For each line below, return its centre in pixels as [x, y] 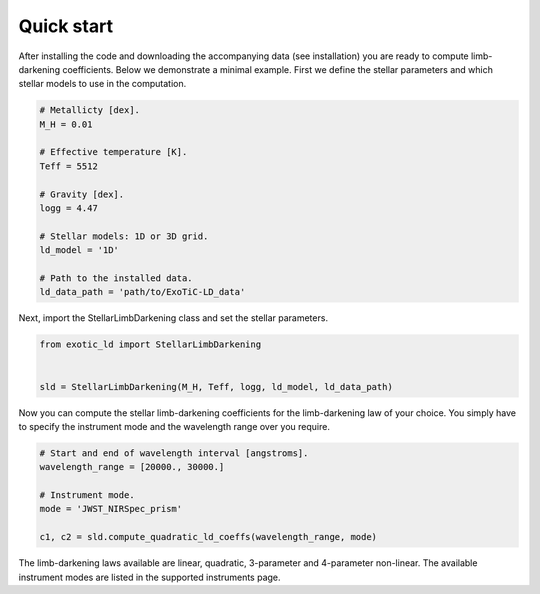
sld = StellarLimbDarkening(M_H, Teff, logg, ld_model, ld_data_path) [216, 386]
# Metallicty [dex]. [89, 110]
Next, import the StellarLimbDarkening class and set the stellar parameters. [173, 318]
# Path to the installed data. [116, 278]
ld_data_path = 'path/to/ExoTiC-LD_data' [142, 292]
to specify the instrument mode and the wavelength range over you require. [174, 426]
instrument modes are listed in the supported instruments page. [149, 577]
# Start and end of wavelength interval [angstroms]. [174, 453]
